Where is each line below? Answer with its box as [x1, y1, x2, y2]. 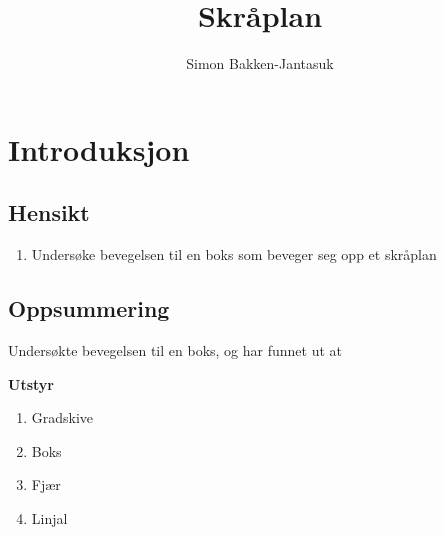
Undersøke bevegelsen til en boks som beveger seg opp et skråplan [31, 244, 437, 265]
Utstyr [8, 373, 54, 394]
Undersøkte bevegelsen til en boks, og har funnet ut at [8, 339, 342, 360]
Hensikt [8, 197, 90, 228]
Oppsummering [8, 293, 170, 324]
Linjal [31, 507, 68, 528]
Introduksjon [8, 128, 190, 169]
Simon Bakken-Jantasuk [186, 53, 334, 74]
